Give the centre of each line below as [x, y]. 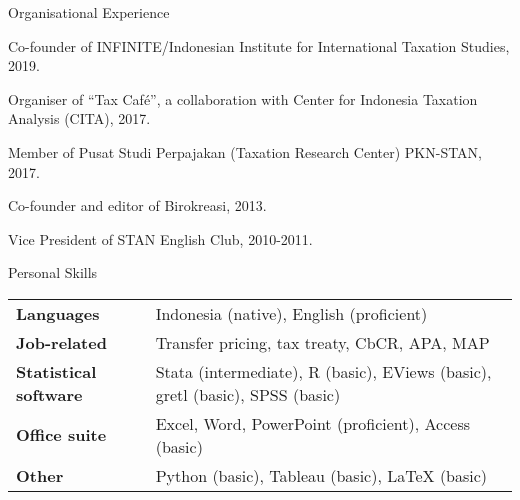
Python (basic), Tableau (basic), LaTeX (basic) [321, 475]
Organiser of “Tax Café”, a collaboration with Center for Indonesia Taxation [243, 98]
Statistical [56, 371]
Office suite [61, 435]
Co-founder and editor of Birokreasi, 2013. [137, 205]
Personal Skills [53, 272]
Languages [58, 313]
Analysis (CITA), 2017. [79, 118]
